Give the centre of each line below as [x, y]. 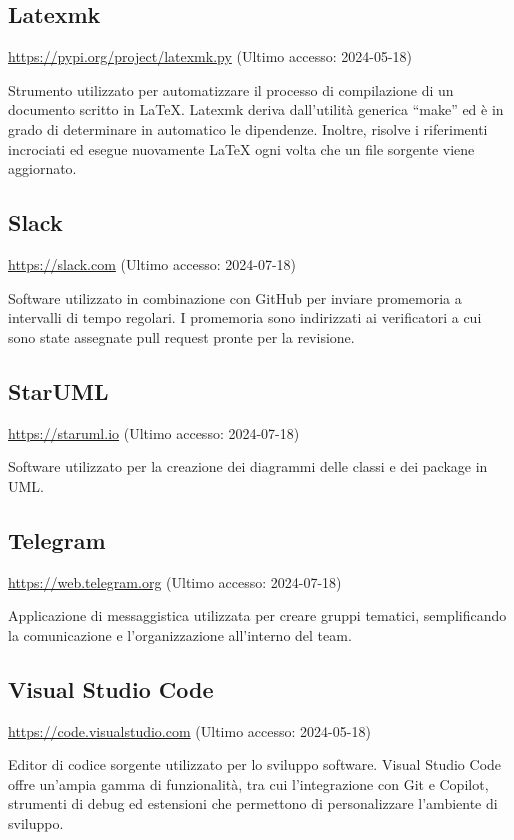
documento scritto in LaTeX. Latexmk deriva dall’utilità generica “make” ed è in [256, 109]
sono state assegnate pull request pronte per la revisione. [181, 336]
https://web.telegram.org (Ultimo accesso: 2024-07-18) [175, 581]
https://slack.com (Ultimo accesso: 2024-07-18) [152, 263]
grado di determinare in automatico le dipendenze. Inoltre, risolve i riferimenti [248, 128]
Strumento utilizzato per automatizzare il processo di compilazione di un [231, 89]
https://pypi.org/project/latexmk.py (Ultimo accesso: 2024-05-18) [210, 56]
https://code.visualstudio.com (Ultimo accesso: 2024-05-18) [189, 730]
